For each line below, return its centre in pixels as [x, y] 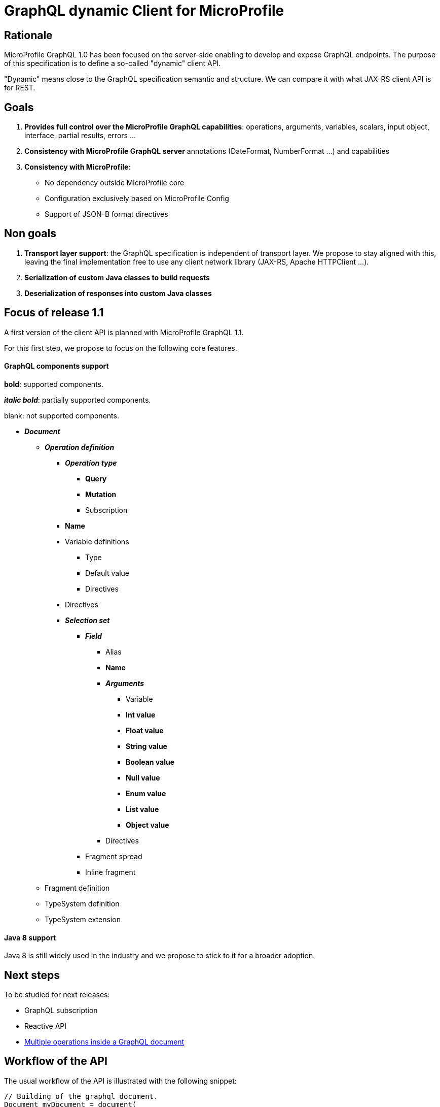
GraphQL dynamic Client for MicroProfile [144, 11]
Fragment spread [114, 856]
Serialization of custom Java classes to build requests [117, 277]
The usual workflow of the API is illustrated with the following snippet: [120, 1081]
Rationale [28, 35]
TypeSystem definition [82, 903]
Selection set [87, 620]
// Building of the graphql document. [81, 1096]
